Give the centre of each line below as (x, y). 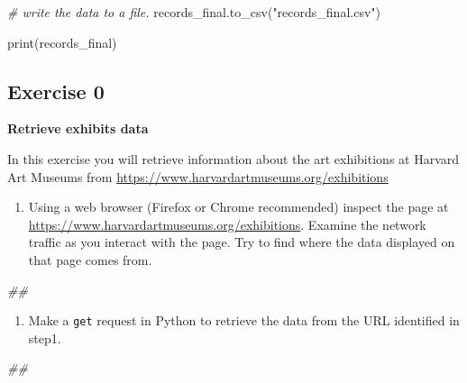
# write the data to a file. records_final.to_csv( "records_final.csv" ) (194, 12)
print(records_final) (62, 42)
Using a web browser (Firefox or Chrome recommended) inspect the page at (238, 207)
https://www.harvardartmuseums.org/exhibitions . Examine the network (227, 224)
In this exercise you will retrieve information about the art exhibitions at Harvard (233, 158)
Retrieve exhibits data (78, 128)
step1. (45, 337)
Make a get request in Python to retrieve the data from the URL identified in (244, 320)
